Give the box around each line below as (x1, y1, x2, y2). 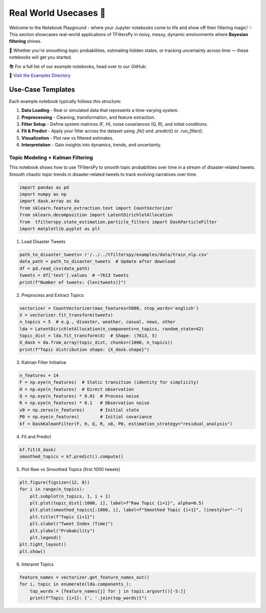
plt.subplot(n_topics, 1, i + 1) (30, 493, 111, 499)
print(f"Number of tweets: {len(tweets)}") (19, 279, 127, 285)
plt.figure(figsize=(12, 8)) (19, 479, 90, 485)
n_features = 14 (19, 372, 59, 378)
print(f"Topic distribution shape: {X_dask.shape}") (19, 347, 150, 352)
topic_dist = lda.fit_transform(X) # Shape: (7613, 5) (19, 333, 158, 339)
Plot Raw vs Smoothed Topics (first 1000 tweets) (21, 466, 121, 472)
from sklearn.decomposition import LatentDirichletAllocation (19, 212, 173, 218)
